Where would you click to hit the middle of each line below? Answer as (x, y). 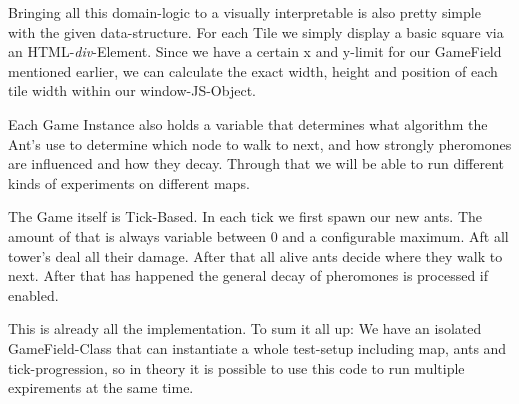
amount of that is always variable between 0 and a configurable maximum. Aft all (258, 235)
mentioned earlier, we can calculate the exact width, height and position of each (253, 70)
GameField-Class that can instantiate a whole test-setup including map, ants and (257, 347)
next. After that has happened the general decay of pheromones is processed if (248, 275)
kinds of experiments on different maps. (129, 182)
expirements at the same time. (101, 387)
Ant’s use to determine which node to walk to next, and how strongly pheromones (260, 143)
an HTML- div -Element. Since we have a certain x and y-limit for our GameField (255, 51)
